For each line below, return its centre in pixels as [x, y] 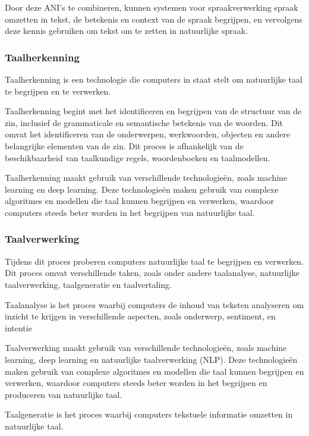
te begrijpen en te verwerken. [58, 91]
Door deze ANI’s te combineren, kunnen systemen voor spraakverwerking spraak [152, 7]
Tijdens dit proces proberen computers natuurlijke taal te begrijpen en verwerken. [154, 261]
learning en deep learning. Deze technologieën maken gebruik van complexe [142, 189]
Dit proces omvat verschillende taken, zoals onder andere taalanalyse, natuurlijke [152, 273]
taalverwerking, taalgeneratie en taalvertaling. [88, 284]
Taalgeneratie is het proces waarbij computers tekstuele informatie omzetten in [149, 414]
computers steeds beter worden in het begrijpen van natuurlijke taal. [130, 212]
